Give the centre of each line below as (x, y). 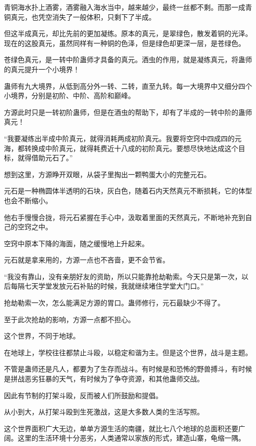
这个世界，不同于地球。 (42, 336)
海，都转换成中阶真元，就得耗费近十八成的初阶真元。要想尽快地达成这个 (121, 148)
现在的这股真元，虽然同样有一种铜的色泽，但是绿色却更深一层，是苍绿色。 (125, 43)
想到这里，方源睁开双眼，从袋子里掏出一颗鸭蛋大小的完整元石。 (107, 174)
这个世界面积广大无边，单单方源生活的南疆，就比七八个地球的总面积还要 (121, 428)
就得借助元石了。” (45, 158)
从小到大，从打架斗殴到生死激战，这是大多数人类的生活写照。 (104, 412)
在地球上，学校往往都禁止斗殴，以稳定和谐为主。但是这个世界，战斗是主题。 (128, 352)
